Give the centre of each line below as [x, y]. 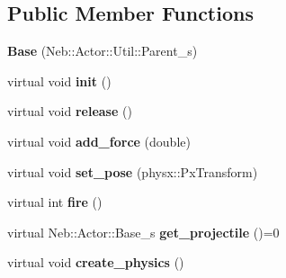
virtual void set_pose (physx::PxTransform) [133, 171]
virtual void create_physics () [96, 262]
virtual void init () [59, 81]
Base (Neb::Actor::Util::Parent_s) [103, 51]
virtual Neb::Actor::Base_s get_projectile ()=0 [143, 232]
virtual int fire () [55, 202]
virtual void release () [70, 111]
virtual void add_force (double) [99, 141]
